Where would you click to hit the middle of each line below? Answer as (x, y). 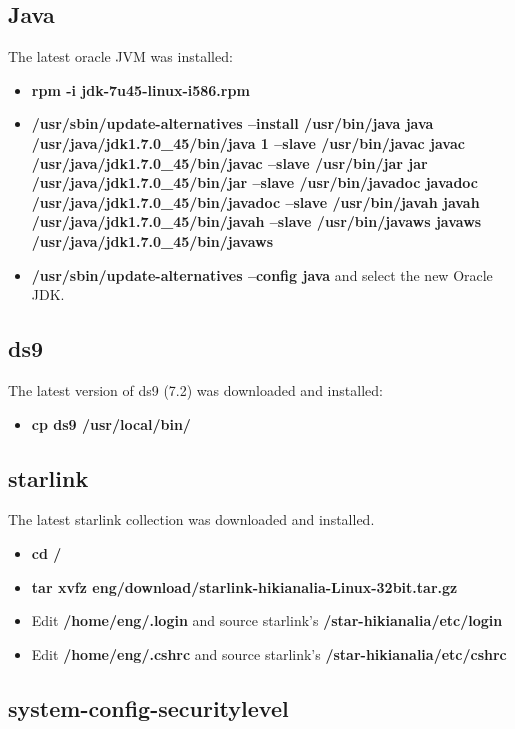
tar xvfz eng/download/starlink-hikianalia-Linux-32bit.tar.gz (244, 586)
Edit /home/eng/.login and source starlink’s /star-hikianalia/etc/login (267, 620)
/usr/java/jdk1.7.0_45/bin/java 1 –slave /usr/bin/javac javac (248, 142)
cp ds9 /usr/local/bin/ (111, 423)
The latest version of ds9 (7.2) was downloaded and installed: (195, 389)
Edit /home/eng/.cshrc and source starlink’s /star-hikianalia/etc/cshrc (269, 653)
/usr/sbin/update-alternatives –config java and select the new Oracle (262, 274)
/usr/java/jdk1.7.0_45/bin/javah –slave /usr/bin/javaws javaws (256, 221)
